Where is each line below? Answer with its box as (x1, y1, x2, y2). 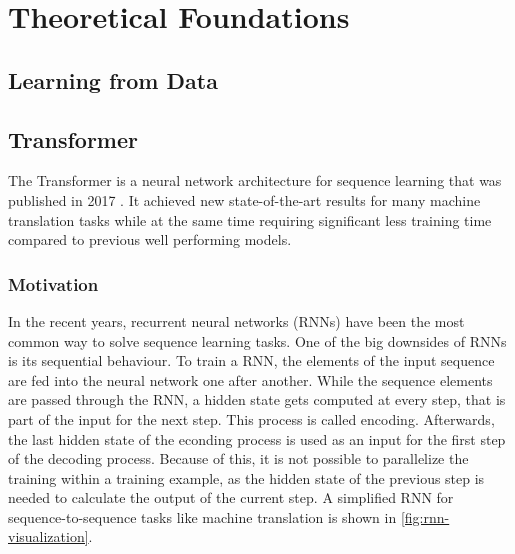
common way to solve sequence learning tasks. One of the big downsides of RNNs (8, 330, 507, 351)
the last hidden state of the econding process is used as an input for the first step (8, 428, 506, 449)
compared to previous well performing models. (8, 229, 292, 250)
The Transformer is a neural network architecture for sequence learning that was (8, 170, 502, 191)
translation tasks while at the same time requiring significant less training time (8, 209, 492, 230)
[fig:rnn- (400, 506, 450, 527)
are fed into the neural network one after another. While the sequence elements (8, 369, 493, 390)
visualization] (8, 526, 89, 547)
